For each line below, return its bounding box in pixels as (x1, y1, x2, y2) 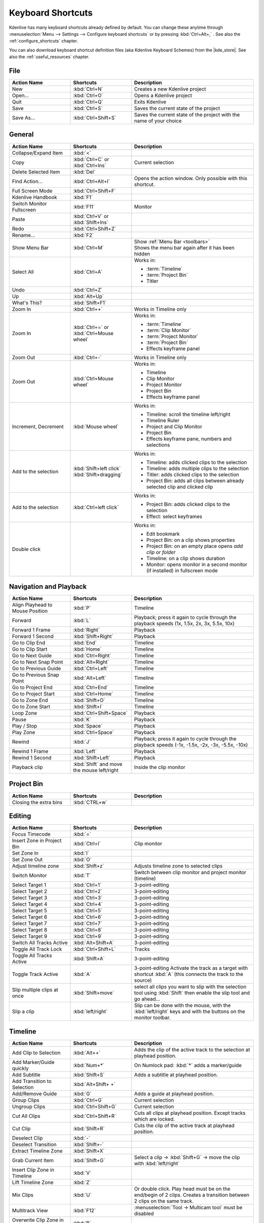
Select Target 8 (12, 927, 47, 933)
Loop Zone (12, 710, 37, 717)
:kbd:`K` (73, 716, 91, 723)
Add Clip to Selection (12, 1049, 61, 1056)
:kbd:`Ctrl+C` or (73, 156, 110, 162)
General (9, 130, 34, 139)
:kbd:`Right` (73, 627, 100, 634)
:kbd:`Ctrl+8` (73, 927, 103, 933)
